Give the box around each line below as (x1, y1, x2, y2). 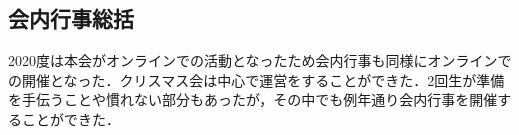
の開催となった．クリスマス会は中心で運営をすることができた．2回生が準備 (8, 69, 505, 90)
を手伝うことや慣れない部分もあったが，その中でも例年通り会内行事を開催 (8, 89, 498, 110)
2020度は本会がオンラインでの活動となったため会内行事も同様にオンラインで (8, 50, 512, 71)
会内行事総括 (8, 3, 134, 34)
